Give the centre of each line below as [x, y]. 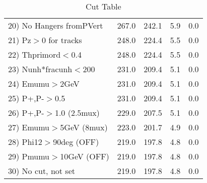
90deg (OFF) [76, 142]
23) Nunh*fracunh [40, 69]
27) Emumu [29, 127]
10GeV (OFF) [85, 156]
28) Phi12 [25, 142]
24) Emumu [29, 83]
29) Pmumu [29, 156]
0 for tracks [62, 40]
